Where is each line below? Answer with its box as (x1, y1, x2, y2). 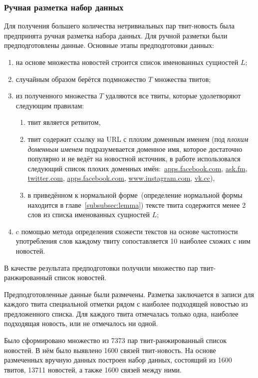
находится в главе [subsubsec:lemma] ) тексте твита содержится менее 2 (27, 199, 246, 210)
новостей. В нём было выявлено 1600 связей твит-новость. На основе (4, 345, 216, 355)
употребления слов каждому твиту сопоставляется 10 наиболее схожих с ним (15, 236, 251, 246)
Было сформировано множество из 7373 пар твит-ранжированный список (4, 335, 227, 346)
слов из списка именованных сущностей (27, 209, 150, 220)
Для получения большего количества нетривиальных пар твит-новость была (4, 20, 235, 31)
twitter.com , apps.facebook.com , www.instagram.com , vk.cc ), (27, 173, 215, 183)
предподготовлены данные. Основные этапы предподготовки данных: (4, 40, 214, 50)
